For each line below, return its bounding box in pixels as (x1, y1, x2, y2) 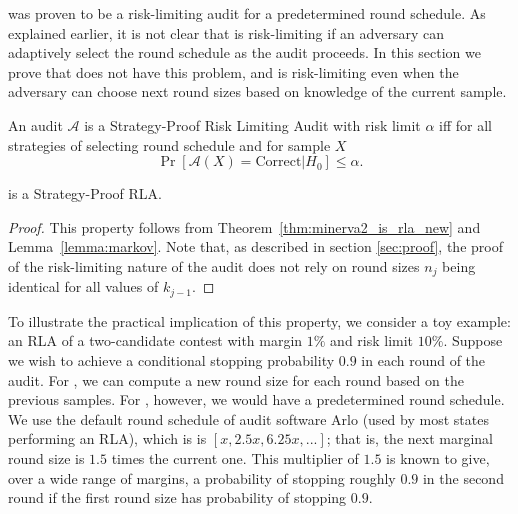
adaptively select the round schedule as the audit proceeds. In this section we (8, 42, 482, 63)
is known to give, (386, 448, 490, 468)
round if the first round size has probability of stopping (8, 487, 347, 508)
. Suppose (443, 330, 503, 351)
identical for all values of (8, 276, 159, 297)
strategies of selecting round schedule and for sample (8, 134, 331, 155)
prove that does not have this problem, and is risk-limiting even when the (8, 61, 459, 82)
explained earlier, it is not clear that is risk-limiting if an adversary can (8, 22, 445, 43)
